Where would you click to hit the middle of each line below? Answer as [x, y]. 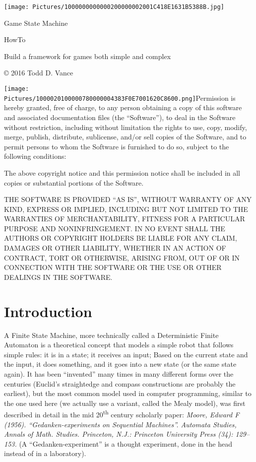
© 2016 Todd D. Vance [39, 73]
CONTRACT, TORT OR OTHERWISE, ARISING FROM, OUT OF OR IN [122, 257]
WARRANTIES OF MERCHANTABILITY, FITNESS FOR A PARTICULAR [125, 219]
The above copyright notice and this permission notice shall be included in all [122, 172]
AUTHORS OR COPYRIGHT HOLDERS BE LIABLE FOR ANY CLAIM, [121, 238]
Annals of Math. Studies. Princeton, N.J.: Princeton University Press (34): [119, 434]
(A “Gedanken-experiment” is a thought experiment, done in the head [126, 443]
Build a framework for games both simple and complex [88, 56]
